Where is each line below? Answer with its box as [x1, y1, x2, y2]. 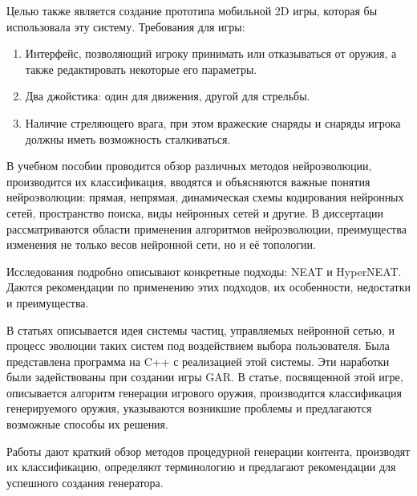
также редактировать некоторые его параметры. [25, 60, 257, 77]
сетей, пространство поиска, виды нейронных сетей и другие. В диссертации [6, 204, 384, 221]
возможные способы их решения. [6, 416, 168, 433]
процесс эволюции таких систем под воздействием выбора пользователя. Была [6, 337, 390, 354]
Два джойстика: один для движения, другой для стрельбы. [25, 87, 310, 104]
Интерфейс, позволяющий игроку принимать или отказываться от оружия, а [25, 45, 397, 62]
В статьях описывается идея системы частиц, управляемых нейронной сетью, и [6, 321, 395, 338]
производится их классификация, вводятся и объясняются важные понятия [6, 173, 370, 189]
